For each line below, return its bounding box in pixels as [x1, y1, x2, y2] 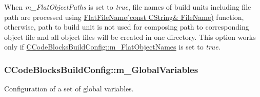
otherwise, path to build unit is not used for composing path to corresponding [4, 21, 249, 32]
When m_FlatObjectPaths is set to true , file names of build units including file [4, 2, 251, 12]
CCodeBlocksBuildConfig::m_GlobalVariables [4, 63, 198, 76]
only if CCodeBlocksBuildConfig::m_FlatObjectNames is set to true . [4, 41, 221, 52]
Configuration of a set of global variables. [4, 83, 134, 94]
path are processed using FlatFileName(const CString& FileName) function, [4, 11, 244, 22]
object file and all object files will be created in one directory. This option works [4, 31, 256, 42]
